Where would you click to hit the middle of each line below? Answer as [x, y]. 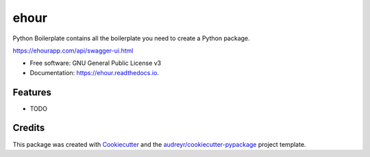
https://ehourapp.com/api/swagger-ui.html [73, 51]
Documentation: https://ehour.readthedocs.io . [94, 72]
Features [32, 92]
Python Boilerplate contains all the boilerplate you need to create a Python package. [131, 38]
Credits [29, 128]
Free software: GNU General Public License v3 [96, 63]
